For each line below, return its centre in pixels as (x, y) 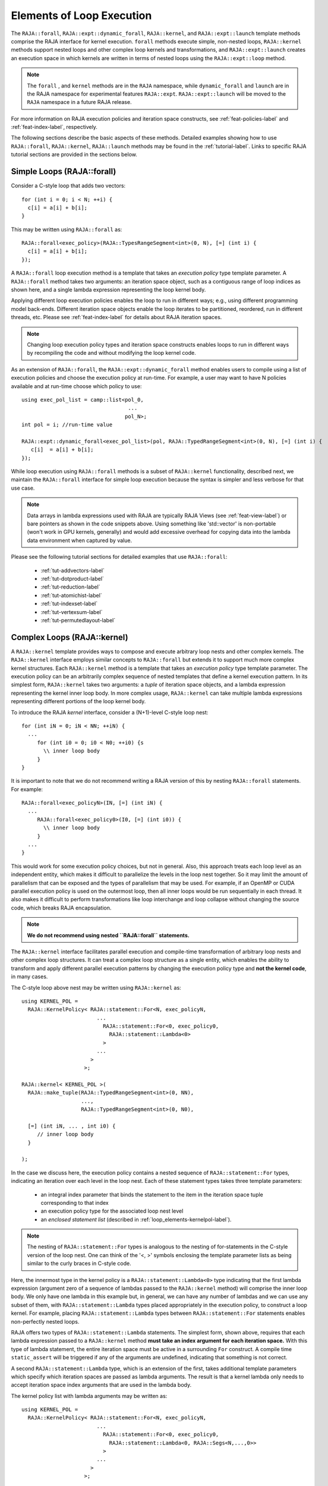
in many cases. (29, 977)
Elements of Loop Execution (81, 15)
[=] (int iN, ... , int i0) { (72, 1126)
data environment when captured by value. (80, 540)
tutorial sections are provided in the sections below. (74, 155)
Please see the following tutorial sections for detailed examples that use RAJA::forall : (119, 557)
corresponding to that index (75, 1202)
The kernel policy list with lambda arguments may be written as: (89, 1396)
